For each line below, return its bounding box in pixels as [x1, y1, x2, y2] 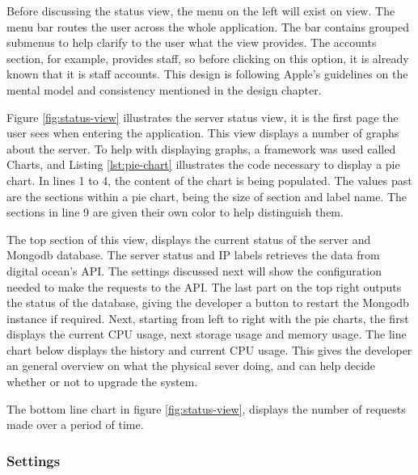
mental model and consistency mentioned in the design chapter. [6, 81, 322, 98]
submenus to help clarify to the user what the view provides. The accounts [6, 34, 377, 51]
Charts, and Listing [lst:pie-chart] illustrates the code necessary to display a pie [6, 156, 400, 173]
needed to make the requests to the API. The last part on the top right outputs [6, 278, 402, 295]
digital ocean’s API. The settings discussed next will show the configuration [6, 262, 382, 279]
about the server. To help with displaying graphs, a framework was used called [6, 140, 396, 157]
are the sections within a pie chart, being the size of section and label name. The [6, 187, 407, 204]
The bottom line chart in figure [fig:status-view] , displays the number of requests [6, 400, 406, 417]
